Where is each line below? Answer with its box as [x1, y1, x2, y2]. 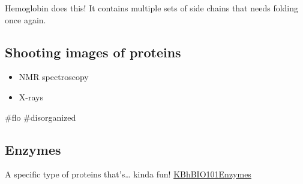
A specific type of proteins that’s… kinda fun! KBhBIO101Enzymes [5, 168, 251, 180]
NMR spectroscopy [19, 70, 89, 83]
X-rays [19, 90, 43, 103]
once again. [5, 13, 46, 26]
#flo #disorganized [5, 111, 76, 123]
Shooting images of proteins [5, 42, 181, 61]
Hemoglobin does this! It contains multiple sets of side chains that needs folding [5, 2, 299, 14]
